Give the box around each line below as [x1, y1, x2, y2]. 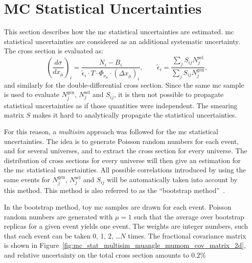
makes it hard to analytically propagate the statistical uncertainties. [32, 110, 237, 120]
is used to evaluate [4, 89, 60, 99]
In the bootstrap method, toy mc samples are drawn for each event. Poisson [4, 202, 231, 212]
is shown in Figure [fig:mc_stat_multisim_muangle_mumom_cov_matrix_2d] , [4, 240, 246, 250]
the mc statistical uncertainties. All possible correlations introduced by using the [4, 165, 246, 175]
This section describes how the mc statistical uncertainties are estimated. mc [4, 26, 234, 37]
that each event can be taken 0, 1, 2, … [4, 230, 120, 240]
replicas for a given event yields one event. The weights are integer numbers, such [4, 221, 248, 231]
